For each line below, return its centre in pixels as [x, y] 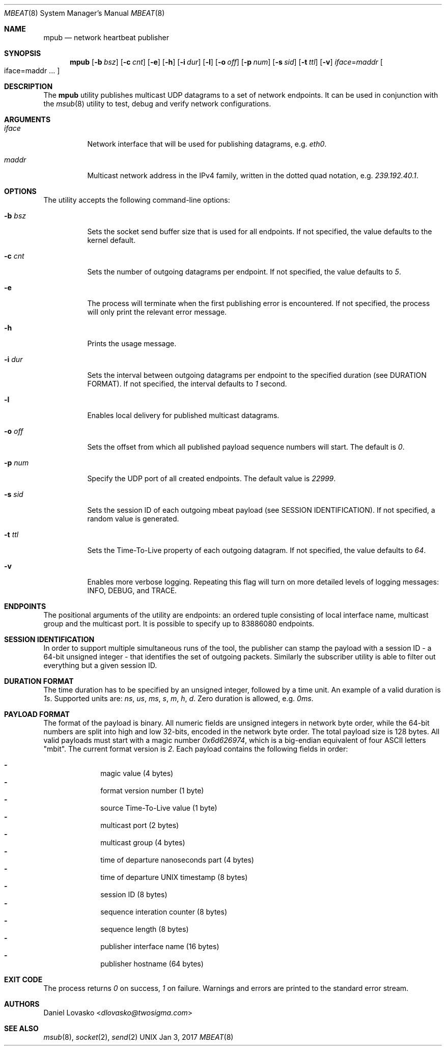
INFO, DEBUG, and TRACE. [132, 590]
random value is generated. [133, 519]
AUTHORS [22, 1004]
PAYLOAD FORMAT [37, 714]
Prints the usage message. [132, 343]
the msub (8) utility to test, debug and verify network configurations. [157, 104]
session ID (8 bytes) [134, 894]
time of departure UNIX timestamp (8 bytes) [174, 877]
